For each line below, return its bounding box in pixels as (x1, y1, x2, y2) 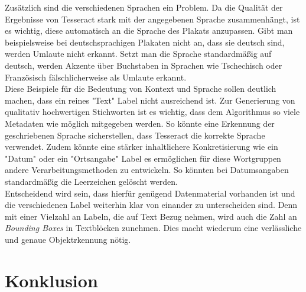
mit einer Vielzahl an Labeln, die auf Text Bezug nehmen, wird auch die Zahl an (5, 210, 297, 222)
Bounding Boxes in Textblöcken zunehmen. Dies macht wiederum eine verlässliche (5, 222, 302, 234)
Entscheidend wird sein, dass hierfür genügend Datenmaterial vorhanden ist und (5, 187, 295, 199)
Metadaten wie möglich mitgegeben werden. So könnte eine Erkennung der (5, 117, 275, 129)
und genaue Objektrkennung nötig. (5, 233, 131, 245)
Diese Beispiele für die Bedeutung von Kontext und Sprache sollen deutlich (5, 82, 276, 95)
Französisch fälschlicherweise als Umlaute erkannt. (5, 70, 187, 83)
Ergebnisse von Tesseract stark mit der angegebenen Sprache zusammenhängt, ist (5, 12, 300, 25)
